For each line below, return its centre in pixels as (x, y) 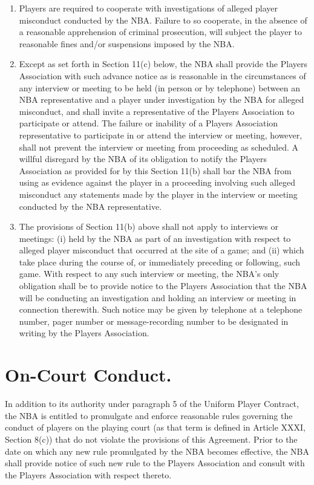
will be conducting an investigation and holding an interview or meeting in (158, 297)
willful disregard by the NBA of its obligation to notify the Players (143, 159)
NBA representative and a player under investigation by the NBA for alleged (162, 99)
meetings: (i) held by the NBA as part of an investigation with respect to (155, 238)
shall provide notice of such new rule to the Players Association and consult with (155, 463)
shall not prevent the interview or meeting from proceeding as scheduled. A (159, 147)
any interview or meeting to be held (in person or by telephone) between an (159, 87)
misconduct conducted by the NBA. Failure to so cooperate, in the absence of (163, 20)
